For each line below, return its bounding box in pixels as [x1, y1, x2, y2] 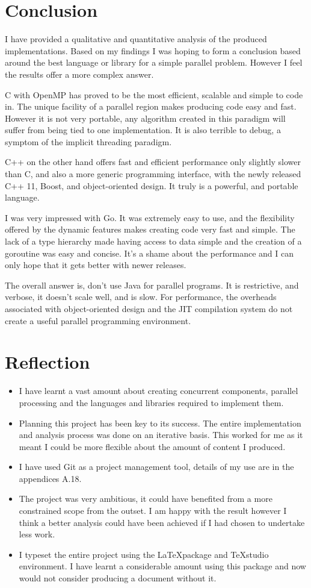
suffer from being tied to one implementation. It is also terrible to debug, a [5, 124, 281, 136]
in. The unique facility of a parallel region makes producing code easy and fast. [5, 100, 297, 113]
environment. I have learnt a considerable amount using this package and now [19, 560, 306, 572]
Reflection [5, 349, 90, 374]
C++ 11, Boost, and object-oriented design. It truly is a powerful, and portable [5, 179, 298, 192]
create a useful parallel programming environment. [5, 314, 191, 327]
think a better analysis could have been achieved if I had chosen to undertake [19, 516, 305, 528]
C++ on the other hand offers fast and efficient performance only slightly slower [5, 155, 301, 168]
